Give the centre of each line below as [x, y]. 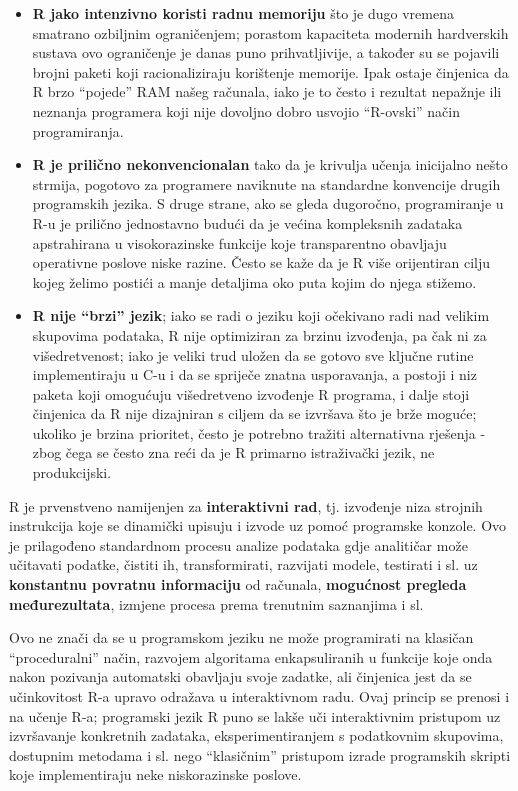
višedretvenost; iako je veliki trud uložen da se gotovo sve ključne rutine [253, 354]
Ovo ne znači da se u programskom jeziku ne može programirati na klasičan [241, 637]
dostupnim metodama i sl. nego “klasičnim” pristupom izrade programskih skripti [260, 754]
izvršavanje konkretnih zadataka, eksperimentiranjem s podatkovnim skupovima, [256, 735]
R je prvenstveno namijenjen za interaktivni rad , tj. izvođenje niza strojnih [246, 505]
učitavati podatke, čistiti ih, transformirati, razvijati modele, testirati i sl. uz [243, 564]
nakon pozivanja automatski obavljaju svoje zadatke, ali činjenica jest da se [240, 676]
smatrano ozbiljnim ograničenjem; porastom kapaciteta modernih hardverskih [270, 32]
